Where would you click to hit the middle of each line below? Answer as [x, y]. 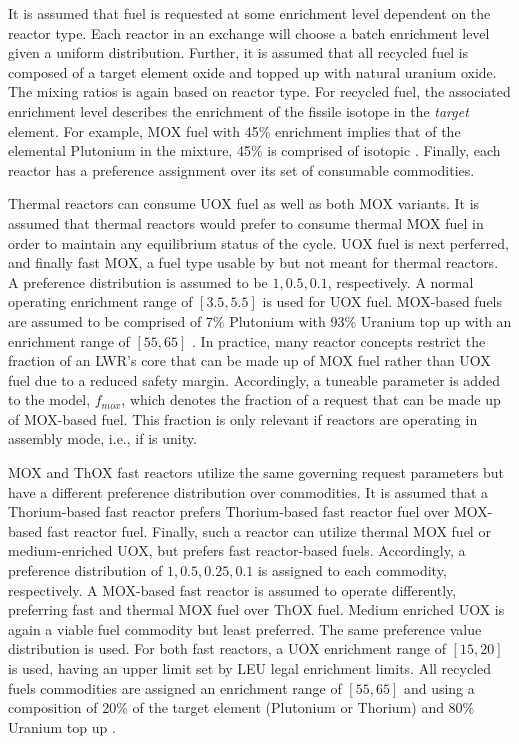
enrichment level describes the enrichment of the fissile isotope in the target [238, 110]
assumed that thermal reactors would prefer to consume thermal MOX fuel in [246, 222]
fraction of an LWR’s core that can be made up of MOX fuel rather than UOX [249, 360]
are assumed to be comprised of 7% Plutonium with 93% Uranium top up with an [260, 320]
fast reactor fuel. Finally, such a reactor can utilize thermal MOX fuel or [268, 530]
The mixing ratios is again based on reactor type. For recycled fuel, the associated [259, 91]
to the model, [49, 399]
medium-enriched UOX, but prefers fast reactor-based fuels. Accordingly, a [237, 550]
